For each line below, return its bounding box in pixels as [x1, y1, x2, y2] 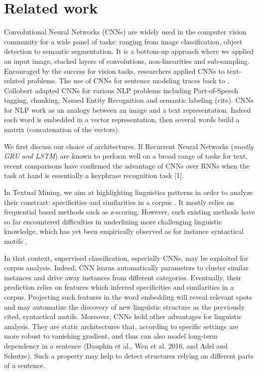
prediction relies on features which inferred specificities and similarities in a [4, 282, 234, 292]
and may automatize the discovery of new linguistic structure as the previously [4, 301, 245, 312]
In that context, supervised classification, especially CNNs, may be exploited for [4, 252, 249, 263]
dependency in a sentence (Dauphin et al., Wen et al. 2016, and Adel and [4, 340, 228, 351]
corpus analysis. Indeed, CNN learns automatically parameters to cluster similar [4, 262, 249, 273]
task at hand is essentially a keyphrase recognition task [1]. [4, 170, 184, 181]
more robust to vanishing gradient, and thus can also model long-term [4, 331, 218, 341]
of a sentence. [4, 360, 45, 371]
